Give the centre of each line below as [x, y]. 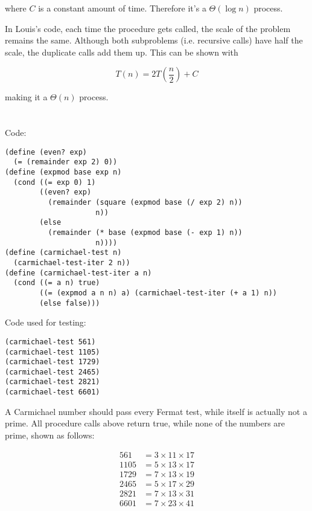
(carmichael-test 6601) [53, 392]
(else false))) [70, 303]
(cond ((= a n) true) [57, 283]
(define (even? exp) [46, 152]
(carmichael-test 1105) [53, 352]
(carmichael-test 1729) [53, 362]
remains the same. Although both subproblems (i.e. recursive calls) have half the [154, 40]
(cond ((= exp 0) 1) [55, 182]
